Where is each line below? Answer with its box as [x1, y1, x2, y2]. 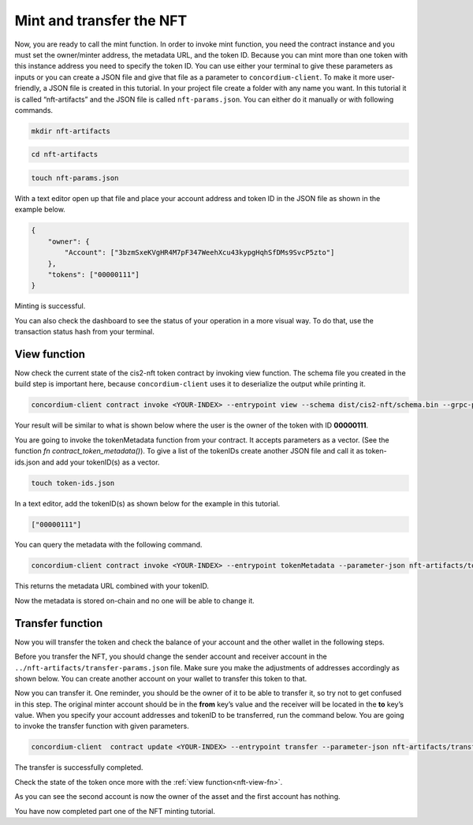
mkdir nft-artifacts [31, 126, 110, 136]
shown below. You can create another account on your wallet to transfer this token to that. [14, 674, 307, 683]
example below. [14, 205, 66, 215]
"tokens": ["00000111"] [47, 270, 140, 279]
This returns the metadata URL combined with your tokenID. [14, 581, 209, 591]
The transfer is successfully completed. [14, 763, 143, 772]
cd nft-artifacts [31, 150, 99, 159]
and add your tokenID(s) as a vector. [41, 457, 160, 467]
